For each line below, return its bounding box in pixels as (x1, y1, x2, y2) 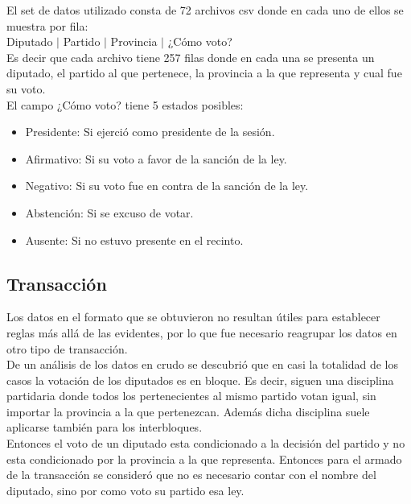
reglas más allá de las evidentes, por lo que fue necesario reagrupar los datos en (6, 324, 397, 341)
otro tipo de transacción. (6, 340, 128, 357)
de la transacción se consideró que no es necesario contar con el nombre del (6, 466, 376, 483)
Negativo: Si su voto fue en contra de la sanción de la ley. (25, 177, 309, 194)
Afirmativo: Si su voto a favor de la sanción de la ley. (25, 150, 287, 167)
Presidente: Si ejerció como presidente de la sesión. (25, 123, 275, 140)
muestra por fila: (6, 17, 88, 34)
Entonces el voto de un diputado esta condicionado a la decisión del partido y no (6, 435, 405, 452)
